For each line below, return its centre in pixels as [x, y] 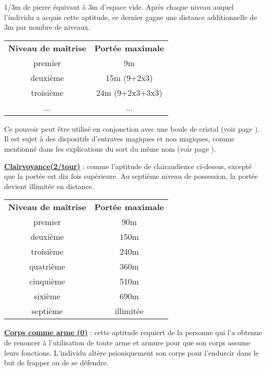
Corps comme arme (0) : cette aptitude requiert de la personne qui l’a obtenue [133, 332]
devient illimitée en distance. [49, 186]
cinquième [47, 281]
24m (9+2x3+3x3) [129, 92]
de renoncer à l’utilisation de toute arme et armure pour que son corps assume [127, 342]
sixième [47, 296]
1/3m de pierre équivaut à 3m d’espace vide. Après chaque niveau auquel [119, 7]
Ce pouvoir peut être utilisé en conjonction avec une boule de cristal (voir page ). [132, 128]
